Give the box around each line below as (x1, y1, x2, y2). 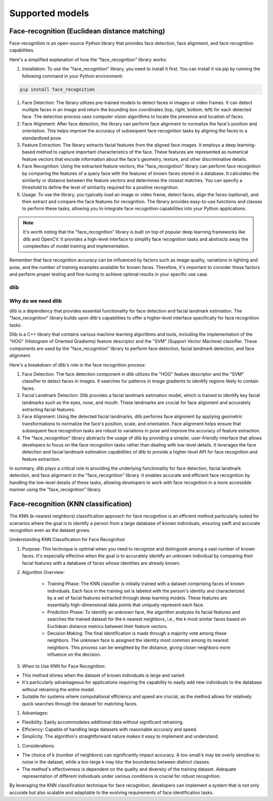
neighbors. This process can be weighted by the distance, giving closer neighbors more (47, 644, 231, 650)
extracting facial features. (22, 406, 76, 412)
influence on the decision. (47, 651, 102, 657)
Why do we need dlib (9, 297, 62, 304)
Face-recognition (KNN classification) (9, 500, 132, 508)
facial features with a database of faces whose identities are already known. (22, 560, 181, 566)
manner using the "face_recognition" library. (9, 486, 102, 493)
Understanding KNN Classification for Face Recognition (9, 537, 125, 543)
